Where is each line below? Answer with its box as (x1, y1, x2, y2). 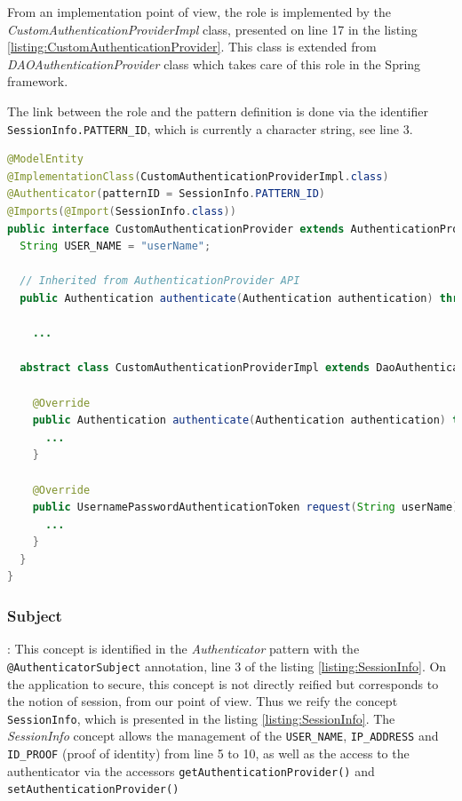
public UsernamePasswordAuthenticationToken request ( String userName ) (32, 501, 459, 514)
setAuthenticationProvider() (7, 783, 179, 797)
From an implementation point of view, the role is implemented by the (7, 3, 392, 20)
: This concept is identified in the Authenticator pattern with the (7, 639, 360, 658)
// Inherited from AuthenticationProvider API (20, 274, 300, 288)
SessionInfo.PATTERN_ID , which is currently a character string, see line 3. (7, 119, 413, 138)
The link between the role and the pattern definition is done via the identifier (7, 101, 428, 120)
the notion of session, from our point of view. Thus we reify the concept (7, 692, 398, 710)
